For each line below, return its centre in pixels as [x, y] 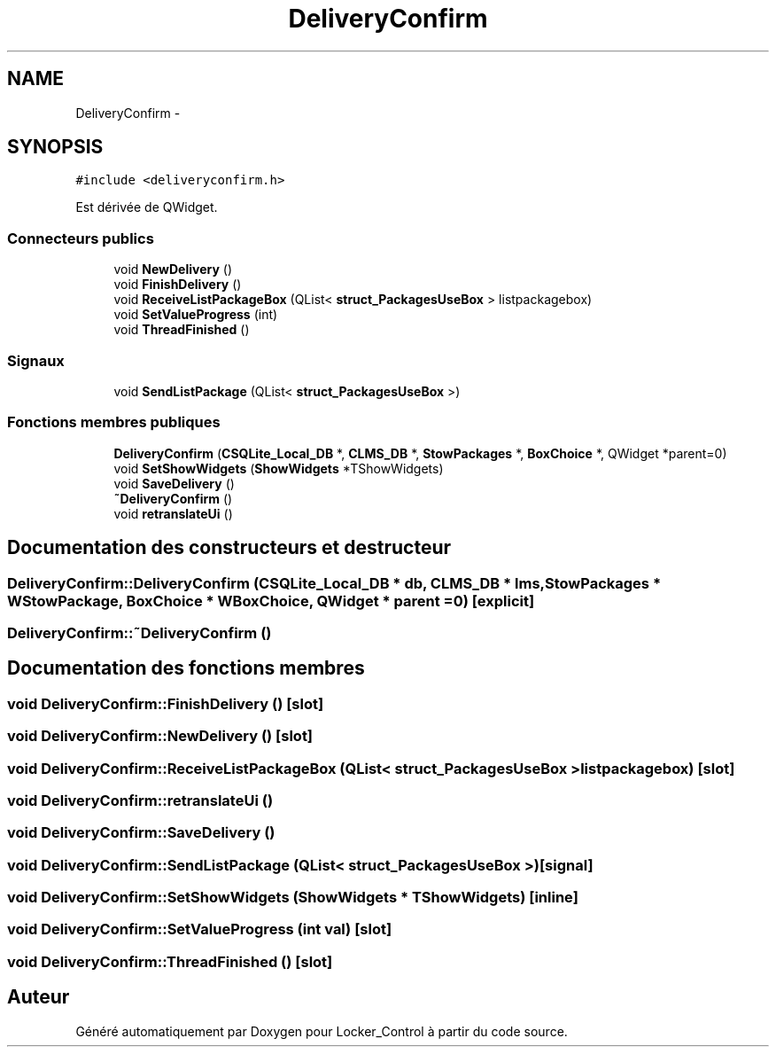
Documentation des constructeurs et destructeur [229, 548]
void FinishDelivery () [178, 285]
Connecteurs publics [81, 238]
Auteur [39, 997]
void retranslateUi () [173, 513]
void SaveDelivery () [174, 483]
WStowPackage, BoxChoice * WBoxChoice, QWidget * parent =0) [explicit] [271, 601]
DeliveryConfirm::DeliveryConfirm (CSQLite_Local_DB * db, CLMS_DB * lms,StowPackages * [334, 583]
